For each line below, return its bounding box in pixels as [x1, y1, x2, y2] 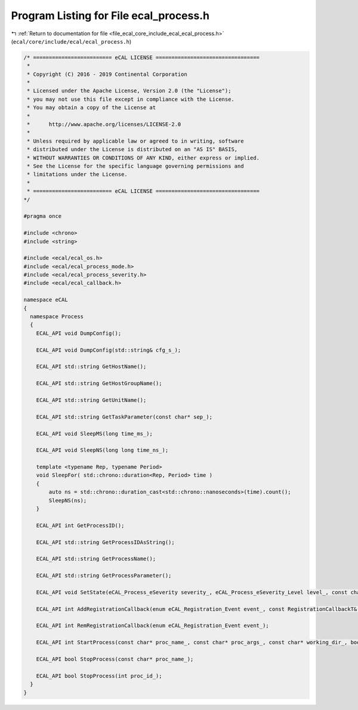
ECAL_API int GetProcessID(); [36, 522, 125, 528]
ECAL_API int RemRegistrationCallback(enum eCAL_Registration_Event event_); [36, 622, 270, 629]
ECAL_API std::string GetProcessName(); [36, 555, 156, 563]
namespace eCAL [23, 296, 68, 303]
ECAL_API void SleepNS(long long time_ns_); [36, 447, 169, 454]
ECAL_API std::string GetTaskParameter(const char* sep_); [36, 413, 213, 420]
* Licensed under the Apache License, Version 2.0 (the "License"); [27, 87, 232, 94]
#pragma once [23, 213, 62, 220]
